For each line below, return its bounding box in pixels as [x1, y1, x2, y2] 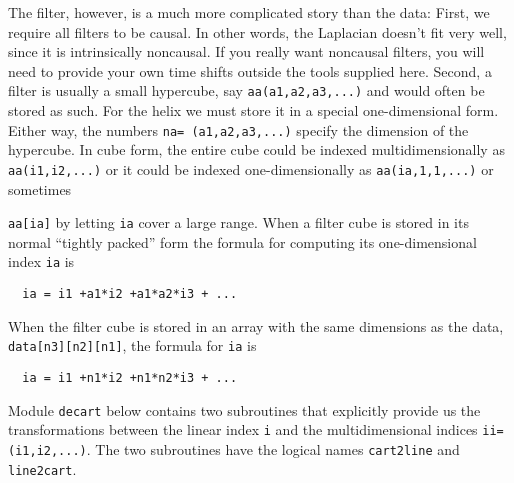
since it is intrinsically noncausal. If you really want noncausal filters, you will [8, 41, 485, 62]
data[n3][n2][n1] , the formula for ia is [8, 335, 257, 356]
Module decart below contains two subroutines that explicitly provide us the [8, 399, 481, 420]
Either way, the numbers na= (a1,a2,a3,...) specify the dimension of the [8, 119, 469, 140]
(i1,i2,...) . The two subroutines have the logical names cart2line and [8, 438, 460, 459]
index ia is [8, 251, 75, 272]
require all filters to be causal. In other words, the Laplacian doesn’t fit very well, [8, 21, 507, 42]
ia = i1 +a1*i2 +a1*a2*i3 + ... [22, 287, 238, 302]
